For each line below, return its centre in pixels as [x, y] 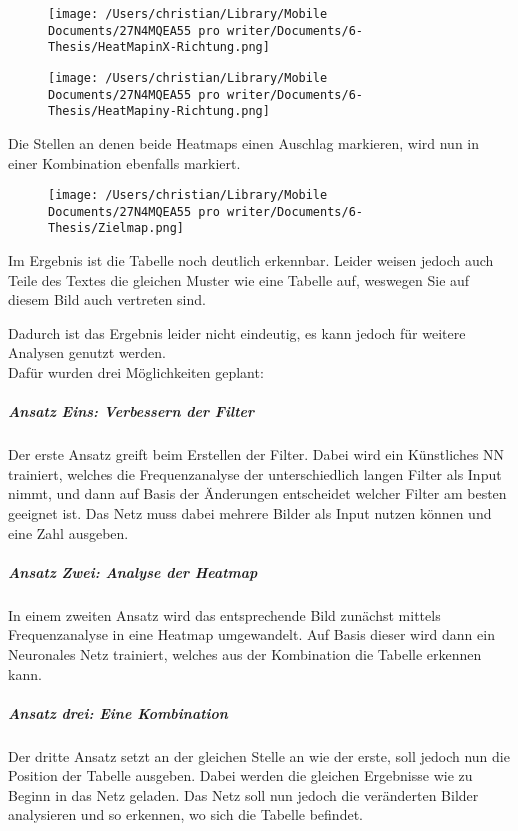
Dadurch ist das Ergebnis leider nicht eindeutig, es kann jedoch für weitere [237, 332]
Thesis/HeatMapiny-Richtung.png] [159, 111]
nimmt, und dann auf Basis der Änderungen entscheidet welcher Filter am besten [257, 493]
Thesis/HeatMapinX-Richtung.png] [159, 47]
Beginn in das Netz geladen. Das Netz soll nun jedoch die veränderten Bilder [243, 794]
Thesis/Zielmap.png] [116, 228]
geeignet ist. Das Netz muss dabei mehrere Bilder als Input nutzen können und [250, 513]
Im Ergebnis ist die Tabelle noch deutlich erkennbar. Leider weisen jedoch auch [251, 260]
